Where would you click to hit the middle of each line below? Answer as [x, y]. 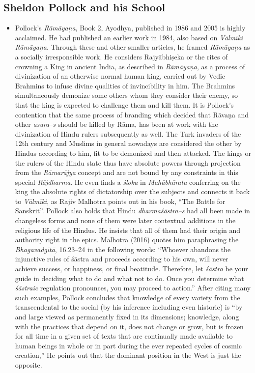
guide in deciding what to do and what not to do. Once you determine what [129, 278]
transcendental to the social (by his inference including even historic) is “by [129, 307]
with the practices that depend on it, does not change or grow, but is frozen [129, 326]
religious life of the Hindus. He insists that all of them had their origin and [128, 230]
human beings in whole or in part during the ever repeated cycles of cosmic [128, 345]
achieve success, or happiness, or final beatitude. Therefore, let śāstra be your [131, 269]
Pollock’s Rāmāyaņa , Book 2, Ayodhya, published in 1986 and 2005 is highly [130, 28]
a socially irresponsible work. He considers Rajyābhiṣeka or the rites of [121, 56]
